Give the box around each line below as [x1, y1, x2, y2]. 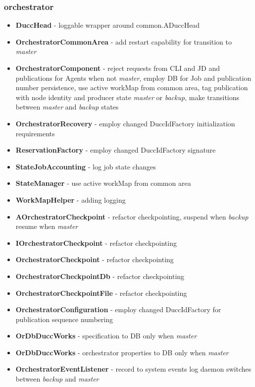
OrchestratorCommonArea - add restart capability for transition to [15, 36, 232, 47]
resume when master [15, 221, 78, 231]
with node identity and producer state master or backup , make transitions [15, 92, 240, 102]
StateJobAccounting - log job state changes [15, 161, 156, 171]
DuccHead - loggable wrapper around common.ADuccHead [15, 20, 200, 30]
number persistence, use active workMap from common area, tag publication [15, 82, 248, 93]
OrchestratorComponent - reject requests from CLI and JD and [15, 63, 220, 73]
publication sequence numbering [15, 314, 113, 324]
